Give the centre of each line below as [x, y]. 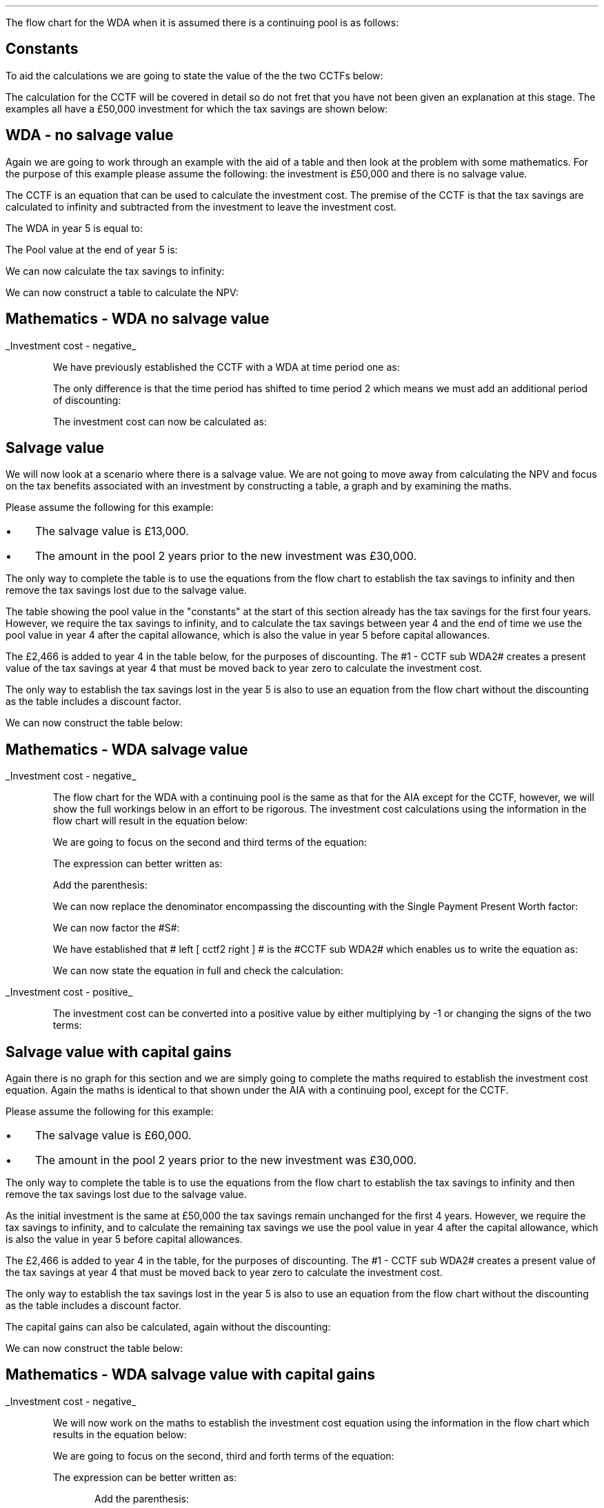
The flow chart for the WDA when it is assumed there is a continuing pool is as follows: [202, 22]
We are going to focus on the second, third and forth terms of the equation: [223, 1456]
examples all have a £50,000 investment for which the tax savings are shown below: [197, 108]
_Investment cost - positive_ [69, 992]
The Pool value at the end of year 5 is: [92, 249]
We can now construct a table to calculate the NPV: [122, 292]
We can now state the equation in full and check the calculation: [198, 971]
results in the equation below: [120, 1434]
